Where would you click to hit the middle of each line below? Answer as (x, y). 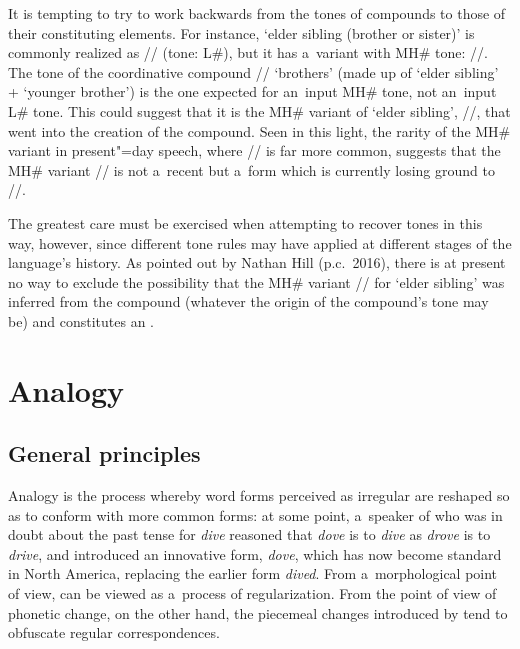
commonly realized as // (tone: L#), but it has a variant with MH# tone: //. (248, 52)
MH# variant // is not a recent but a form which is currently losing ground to (251, 169)
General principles (104, 453)
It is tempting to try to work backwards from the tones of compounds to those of (257, 13)
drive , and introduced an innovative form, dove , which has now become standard (255, 553)
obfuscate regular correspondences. (114, 632)
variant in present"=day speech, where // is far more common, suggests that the (254, 150)
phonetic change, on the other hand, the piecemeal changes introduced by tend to (258, 612)
